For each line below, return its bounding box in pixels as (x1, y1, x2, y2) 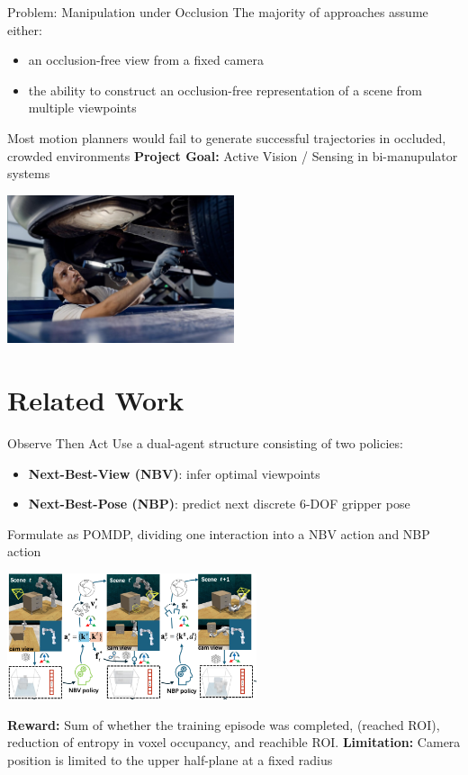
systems (7, 164, 50, 183)
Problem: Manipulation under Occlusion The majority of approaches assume (7, 3, 428, 21)
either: (7, 20, 42, 39)
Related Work (7, 382, 184, 419)
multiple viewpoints (28, 98, 137, 117)
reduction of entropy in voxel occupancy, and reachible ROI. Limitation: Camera (7, 733, 461, 752)
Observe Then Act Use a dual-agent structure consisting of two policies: (7, 434, 403, 453)
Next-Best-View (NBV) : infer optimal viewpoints (28, 464, 320, 482)
